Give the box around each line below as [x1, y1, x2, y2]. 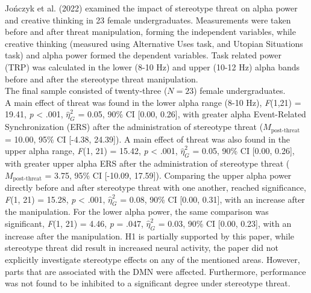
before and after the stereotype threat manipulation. [5, 72, 198, 85]
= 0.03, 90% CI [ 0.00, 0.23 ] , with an [158, 217, 292, 230]
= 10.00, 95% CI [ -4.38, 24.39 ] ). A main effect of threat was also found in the [5, 132, 291, 145]
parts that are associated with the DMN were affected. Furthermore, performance [5, 265, 306, 277]
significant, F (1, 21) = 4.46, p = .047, [5, 217, 143, 230]
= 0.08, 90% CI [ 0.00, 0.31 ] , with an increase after [120, 193, 305, 205]
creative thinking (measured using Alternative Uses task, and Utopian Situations [5, 37, 303, 49]
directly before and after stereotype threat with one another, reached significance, [5, 181, 306, 194]
